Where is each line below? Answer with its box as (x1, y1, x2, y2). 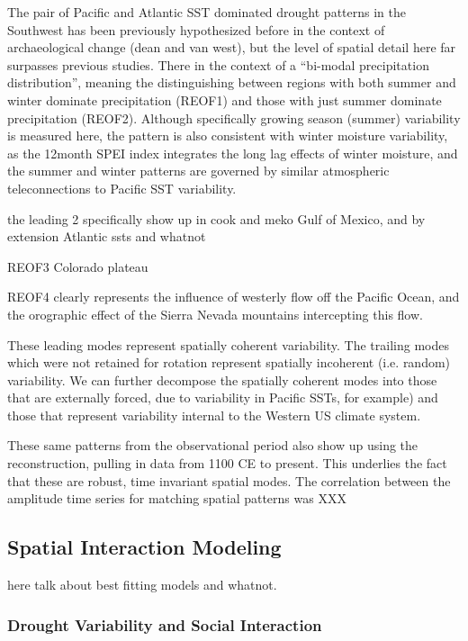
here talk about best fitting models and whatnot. (7, 575, 277, 594)
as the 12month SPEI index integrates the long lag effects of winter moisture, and (7, 143, 458, 162)
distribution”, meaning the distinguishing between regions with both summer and (7, 73, 456, 92)
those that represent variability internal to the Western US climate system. (7, 405, 421, 424)
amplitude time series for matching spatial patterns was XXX (7, 489, 346, 508)
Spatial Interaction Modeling (7, 533, 282, 561)
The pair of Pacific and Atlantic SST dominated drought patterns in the (7, 3, 406, 21)
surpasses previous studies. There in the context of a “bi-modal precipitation (7, 55, 429, 74)
